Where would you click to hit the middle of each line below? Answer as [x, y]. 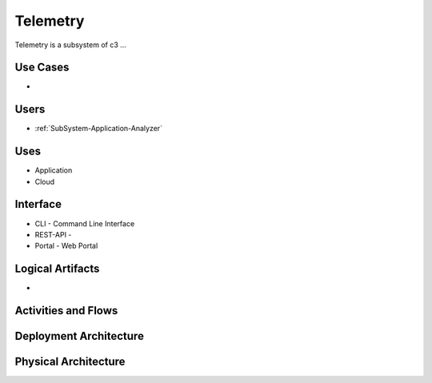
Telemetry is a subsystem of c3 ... [71, 45]
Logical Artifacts [57, 269]
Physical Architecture [70, 362]
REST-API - [53, 234]
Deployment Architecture [79, 336]
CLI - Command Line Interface [85, 223]
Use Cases [42, 68]
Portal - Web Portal [66, 246]
